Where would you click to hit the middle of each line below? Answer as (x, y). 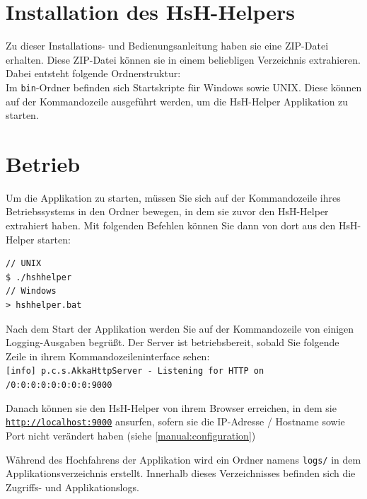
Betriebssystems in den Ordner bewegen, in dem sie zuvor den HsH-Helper (167, 211)
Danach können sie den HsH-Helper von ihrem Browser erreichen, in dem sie (171, 407)
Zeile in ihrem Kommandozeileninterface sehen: (108, 356)
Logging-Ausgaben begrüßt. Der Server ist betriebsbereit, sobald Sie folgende (173, 342)
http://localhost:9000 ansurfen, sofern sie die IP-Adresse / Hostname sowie (175, 421)
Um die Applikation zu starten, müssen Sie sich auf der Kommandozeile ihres (173, 197)
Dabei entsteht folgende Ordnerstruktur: (93, 73)
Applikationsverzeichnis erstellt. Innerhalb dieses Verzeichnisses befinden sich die (181, 473)
